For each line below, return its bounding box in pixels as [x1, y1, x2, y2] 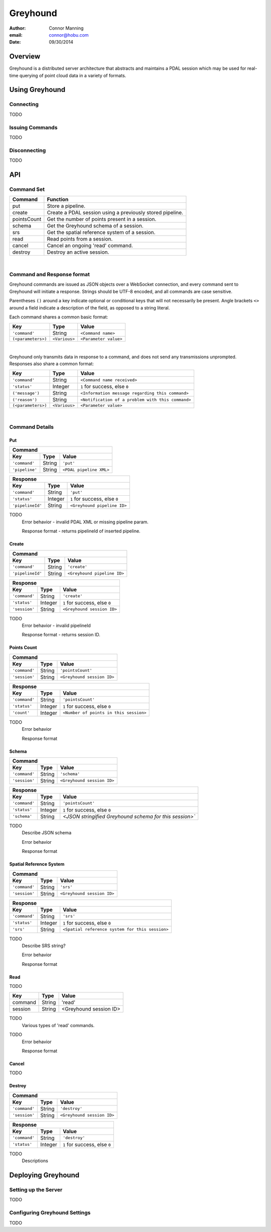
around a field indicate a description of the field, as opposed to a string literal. [9, 304, 170, 311]
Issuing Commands [9, 124, 58, 131]
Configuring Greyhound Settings [9, 1209, 91, 1216]
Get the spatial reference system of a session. [47, 229, 156, 236]
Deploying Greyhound [9, 1171, 80, 1180]
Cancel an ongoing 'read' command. [47, 242, 133, 249]
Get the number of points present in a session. [47, 216, 157, 223]
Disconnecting [9, 147, 46, 154]
